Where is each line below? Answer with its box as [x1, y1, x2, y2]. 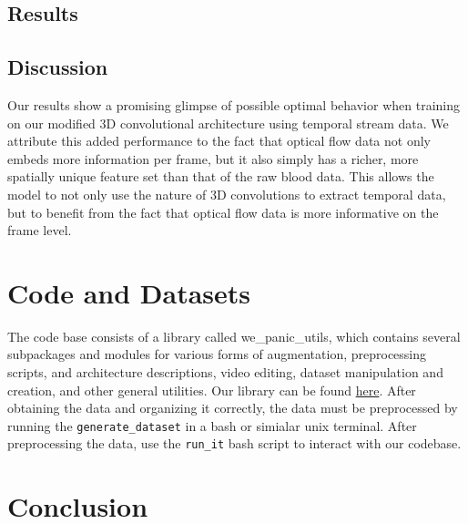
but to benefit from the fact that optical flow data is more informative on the [7, 202, 439, 221]
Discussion [7, 53, 108, 81]
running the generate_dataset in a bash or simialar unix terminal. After [7, 416, 417, 435]
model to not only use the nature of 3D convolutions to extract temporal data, [7, 184, 446, 203]
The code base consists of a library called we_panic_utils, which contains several [7, 326, 461, 345]
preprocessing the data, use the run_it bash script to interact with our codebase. [7, 434, 462, 453]
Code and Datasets [7, 273, 251, 311]
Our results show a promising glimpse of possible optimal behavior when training [7, 95, 460, 114]
